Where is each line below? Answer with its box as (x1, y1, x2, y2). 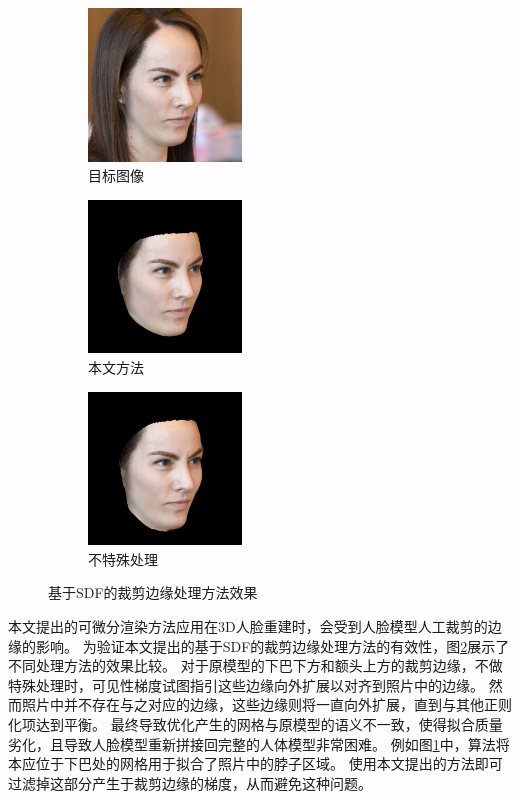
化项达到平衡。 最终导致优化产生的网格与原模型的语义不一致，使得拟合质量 (8, 713, 503, 734)
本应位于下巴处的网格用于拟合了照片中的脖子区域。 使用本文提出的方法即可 (8, 753, 503, 774)
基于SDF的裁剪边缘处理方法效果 (48, 582, 258, 603)
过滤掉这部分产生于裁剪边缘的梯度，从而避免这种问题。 (8, 772, 372, 793)
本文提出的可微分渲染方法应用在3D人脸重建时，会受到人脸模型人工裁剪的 (8, 615, 488, 636)
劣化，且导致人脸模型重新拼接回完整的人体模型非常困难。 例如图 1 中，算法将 (8, 733, 510, 754)
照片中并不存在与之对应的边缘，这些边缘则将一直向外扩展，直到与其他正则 (21, 694, 512, 715)
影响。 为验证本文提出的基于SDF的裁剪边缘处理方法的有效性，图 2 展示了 (35, 635, 510, 656)
